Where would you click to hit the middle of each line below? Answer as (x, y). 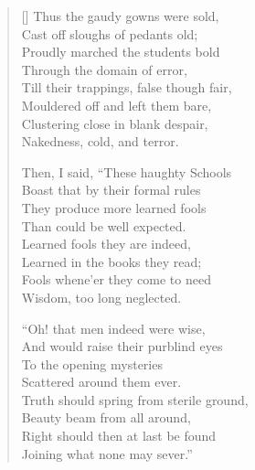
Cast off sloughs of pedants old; (110, 33)
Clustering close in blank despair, (115, 123)
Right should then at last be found (119, 436)
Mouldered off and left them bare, (117, 105)
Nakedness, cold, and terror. (100, 141)
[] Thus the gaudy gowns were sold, (120, 16)
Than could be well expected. (104, 225)
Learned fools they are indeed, (106, 244)
